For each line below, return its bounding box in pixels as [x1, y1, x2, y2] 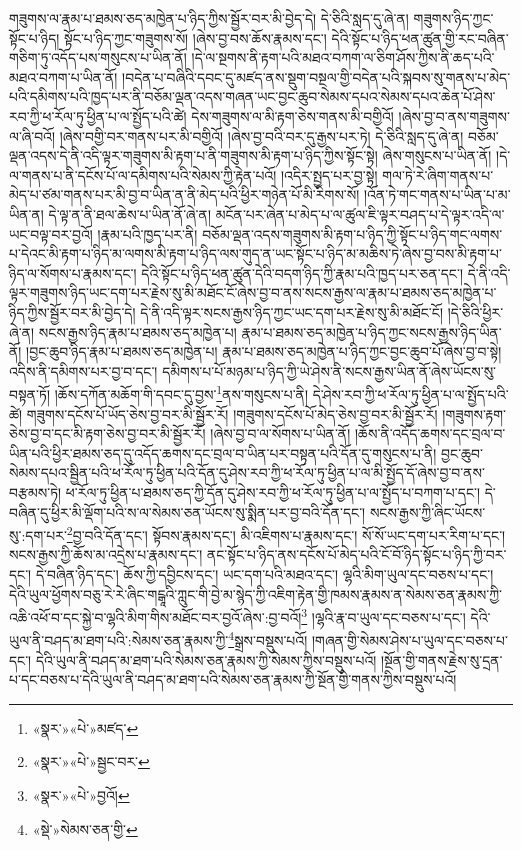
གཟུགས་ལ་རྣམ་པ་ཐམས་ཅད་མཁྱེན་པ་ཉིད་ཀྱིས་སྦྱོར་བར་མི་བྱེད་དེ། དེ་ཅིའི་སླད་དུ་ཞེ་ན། [9, 8, 409, 28]
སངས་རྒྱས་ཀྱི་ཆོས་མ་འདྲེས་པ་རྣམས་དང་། [9, 544, 203, 565]
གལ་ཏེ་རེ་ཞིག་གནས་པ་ [382, 164, 494, 185]
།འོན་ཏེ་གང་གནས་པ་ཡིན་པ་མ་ [363, 184, 511, 205]
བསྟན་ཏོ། [9, 383, 51, 404]
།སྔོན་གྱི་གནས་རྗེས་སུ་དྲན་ [381, 649, 503, 670]
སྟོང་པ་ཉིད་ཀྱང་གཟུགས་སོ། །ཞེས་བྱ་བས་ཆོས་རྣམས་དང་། [64, 27, 327, 48]
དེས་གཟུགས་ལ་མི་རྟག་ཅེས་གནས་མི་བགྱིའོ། [191, 105, 394, 126]
